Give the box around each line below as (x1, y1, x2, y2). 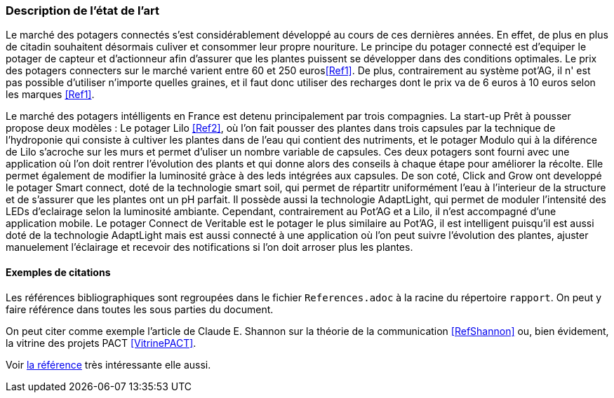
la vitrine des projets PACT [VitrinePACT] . (6, 336, 196, 349)
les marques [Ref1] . (6, 88, 95, 101)
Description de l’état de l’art (6, 4, 159, 18)
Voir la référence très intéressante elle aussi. (6, 358, 211, 371)
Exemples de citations (6, 266, 111, 278)
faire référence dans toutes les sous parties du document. (6, 303, 274, 315)
